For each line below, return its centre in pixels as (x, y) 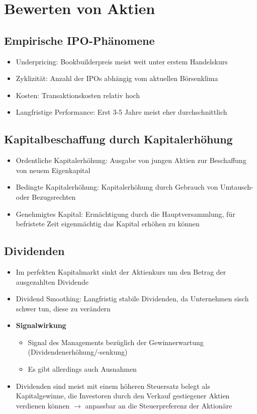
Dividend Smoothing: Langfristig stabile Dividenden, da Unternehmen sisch (132, 299)
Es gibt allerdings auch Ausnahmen (82, 369)
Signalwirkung (41, 325)
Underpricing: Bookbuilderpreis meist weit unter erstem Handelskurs (122, 61)
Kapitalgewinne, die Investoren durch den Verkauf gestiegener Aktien (123, 396)
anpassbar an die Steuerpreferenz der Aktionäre (159, 405)
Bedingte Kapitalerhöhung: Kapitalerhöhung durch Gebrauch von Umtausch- (135, 187)
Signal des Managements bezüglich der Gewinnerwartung (116, 342)
